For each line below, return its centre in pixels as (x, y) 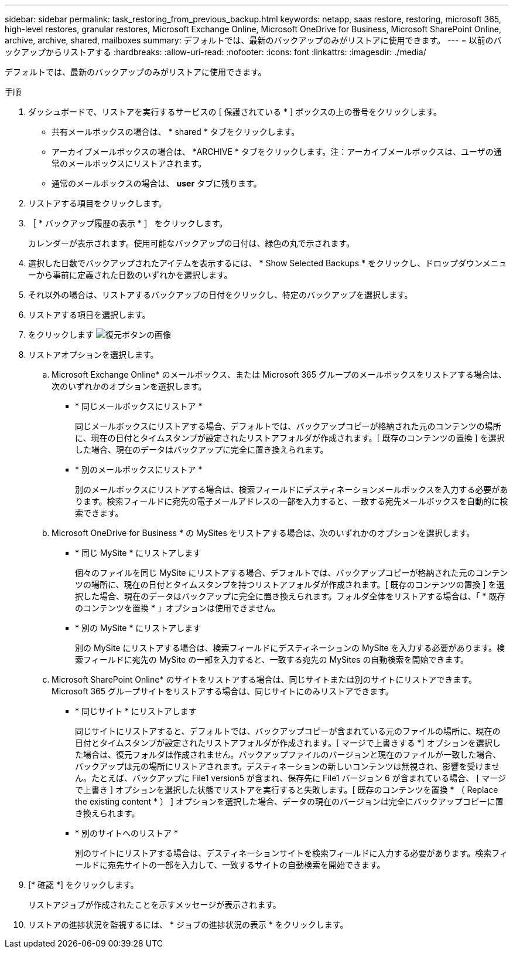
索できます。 (99, 513)
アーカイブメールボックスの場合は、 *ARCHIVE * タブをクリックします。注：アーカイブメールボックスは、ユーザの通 (277, 152)
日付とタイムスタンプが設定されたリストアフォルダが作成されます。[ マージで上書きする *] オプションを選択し (288, 743)
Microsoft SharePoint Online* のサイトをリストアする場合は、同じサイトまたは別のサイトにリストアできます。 (264, 679)
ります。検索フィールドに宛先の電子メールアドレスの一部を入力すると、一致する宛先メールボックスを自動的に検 (292, 501)
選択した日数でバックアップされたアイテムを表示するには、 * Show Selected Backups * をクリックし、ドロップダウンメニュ (268, 263)
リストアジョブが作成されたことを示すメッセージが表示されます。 (155, 905)
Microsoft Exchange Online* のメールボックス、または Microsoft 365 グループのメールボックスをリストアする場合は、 (279, 374)
